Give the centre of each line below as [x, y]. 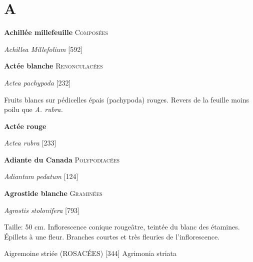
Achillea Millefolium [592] [43, 49]
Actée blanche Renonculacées [53, 66]
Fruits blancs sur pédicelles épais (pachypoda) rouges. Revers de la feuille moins [126, 99]
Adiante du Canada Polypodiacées [62, 159]
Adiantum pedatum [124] [41, 176]
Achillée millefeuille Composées [56, 32]
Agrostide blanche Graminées [53, 193]
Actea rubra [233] [30, 143]
